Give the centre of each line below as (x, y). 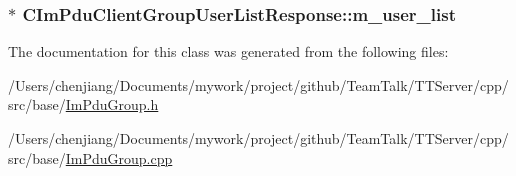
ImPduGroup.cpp (119, 157)
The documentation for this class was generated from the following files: (228, 51)
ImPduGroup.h (112, 104)
